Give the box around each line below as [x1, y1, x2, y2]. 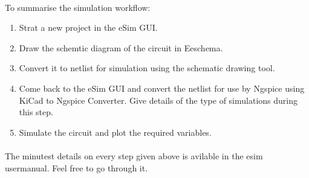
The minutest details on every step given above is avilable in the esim [5, 149, 263, 162]
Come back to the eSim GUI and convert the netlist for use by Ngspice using [19, 81, 305, 94]
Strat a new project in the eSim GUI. [19, 21, 158, 34]
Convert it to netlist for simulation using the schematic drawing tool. [19, 62, 275, 74]
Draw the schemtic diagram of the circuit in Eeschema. [19, 41, 223, 54]
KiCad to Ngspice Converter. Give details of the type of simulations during [19, 94, 298, 106]
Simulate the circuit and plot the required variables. [19, 126, 212, 138]
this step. [19, 106, 53, 118]
